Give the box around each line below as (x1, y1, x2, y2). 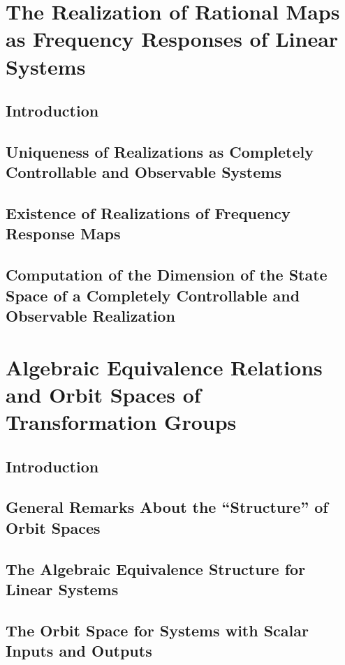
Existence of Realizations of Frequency (6, 202, 291, 224)
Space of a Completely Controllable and (6, 284, 300, 306)
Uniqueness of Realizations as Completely (6, 140, 314, 162)
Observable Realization (6, 305, 175, 327)
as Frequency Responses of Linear (6, 24, 339, 53)
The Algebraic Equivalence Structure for (6, 558, 306, 579)
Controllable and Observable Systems (6, 161, 281, 183)
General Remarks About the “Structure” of (6, 496, 328, 518)
